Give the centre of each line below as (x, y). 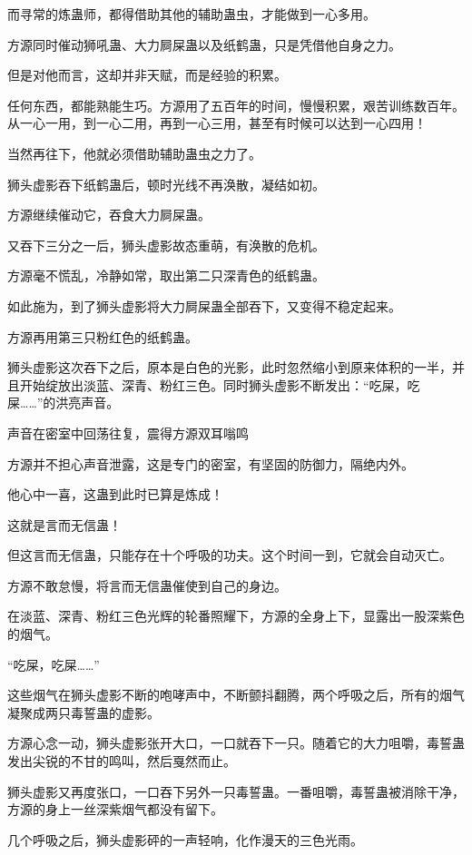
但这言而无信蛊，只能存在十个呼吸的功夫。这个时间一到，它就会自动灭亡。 (230, 555)
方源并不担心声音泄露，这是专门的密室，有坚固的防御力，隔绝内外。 (211, 463)
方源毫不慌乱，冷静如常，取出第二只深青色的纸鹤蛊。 (166, 275)
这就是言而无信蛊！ (64, 524)
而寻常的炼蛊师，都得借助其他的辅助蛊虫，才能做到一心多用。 (192, 14)
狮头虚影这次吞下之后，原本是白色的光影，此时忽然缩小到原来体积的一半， (230, 367)
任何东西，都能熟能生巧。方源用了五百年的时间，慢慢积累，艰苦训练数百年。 (236, 105)
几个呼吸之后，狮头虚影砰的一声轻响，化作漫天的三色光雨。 (185, 839)
